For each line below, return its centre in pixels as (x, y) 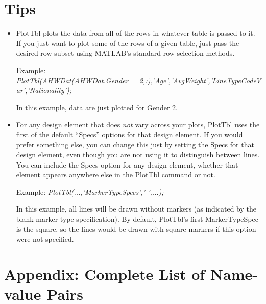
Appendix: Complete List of (105, 274)
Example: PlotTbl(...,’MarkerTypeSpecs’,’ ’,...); (90, 191)
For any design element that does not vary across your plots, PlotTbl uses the (138, 124)
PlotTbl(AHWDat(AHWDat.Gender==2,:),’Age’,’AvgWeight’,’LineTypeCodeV (139, 80)
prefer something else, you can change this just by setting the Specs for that (135, 144)
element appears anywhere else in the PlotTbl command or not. (116, 174)
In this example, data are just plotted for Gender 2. (97, 107)
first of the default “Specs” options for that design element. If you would (129, 134)
